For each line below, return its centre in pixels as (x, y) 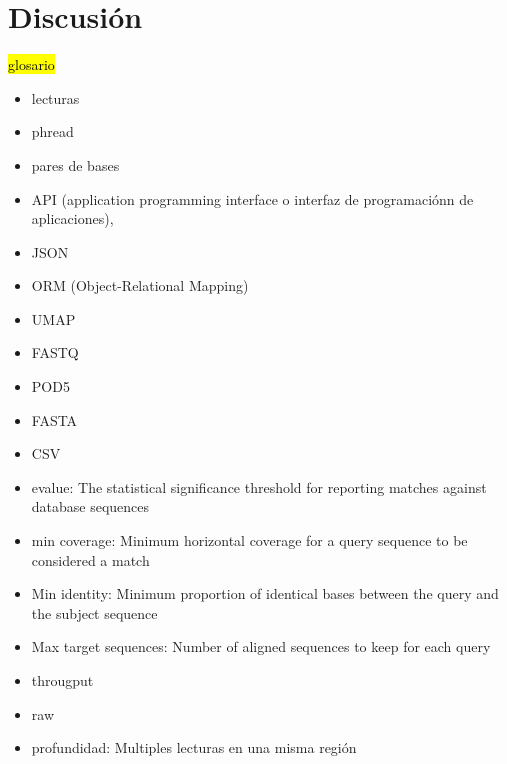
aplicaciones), (72, 218)
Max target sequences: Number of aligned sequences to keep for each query (261, 646)
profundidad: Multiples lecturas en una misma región (194, 747)
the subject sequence (94, 612)
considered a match (90, 559)
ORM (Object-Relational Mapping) (140, 285)
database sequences (90, 506)
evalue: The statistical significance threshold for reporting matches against (259, 486)
